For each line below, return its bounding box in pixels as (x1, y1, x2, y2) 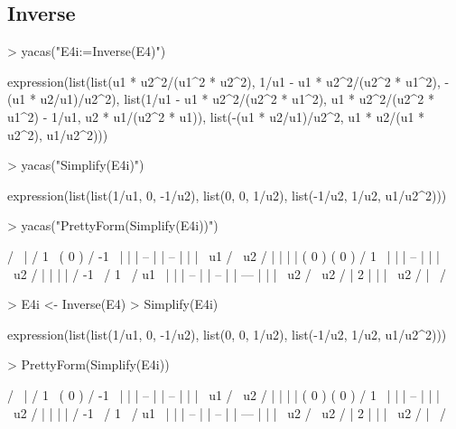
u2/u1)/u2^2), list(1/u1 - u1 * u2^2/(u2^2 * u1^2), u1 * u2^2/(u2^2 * (40, 89, 435, 108)
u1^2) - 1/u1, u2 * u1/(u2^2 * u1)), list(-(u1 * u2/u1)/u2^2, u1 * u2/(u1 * (7, 107, 425, 126)
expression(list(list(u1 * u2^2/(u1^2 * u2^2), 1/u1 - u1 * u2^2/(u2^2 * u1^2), (7, 71, 441, 90)
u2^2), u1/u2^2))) (7, 125, 108, 144)
